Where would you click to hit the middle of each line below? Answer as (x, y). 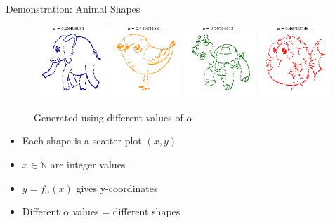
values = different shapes (126, 211)
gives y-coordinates (117, 188)
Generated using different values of (109, 117)
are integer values (88, 164)
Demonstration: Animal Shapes (73, 8)
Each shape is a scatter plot (82, 141)
